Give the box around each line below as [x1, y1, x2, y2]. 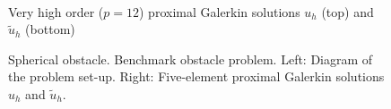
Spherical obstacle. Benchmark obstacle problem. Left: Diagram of [8, 49, 373, 68]
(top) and [321, 2, 374, 21]
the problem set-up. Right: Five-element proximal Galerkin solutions [8, 67, 385, 86]
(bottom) [25, 20, 75, 38]
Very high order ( [8, 2, 104, 21]
